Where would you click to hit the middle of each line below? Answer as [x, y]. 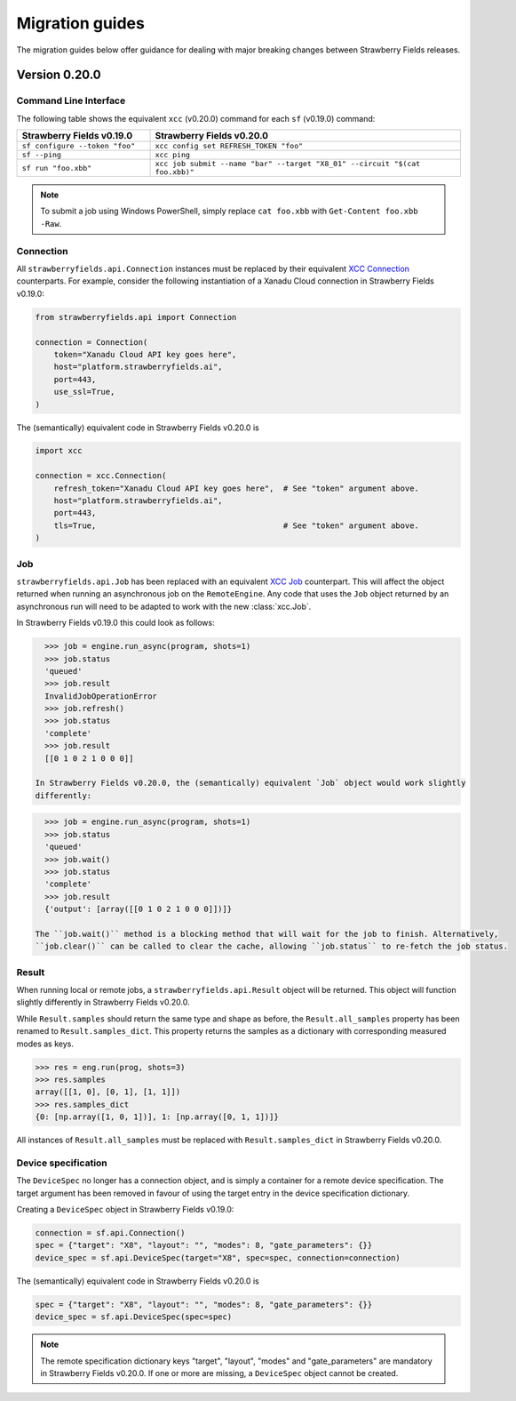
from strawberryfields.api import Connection [136, 317]
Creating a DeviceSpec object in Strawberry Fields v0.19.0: [125, 1210]
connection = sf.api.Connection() [110, 1233]
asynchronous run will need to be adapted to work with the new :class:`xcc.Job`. [164, 606]
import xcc [59, 451]
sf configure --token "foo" [79, 146]
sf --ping [42, 155]
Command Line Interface [71, 100]
